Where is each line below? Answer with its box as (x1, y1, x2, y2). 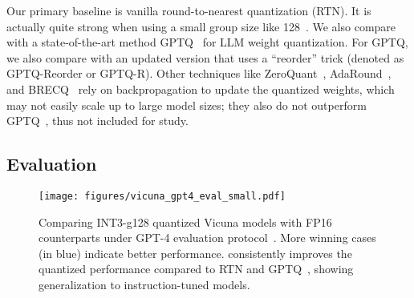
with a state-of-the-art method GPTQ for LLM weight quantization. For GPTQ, (6, 34, 408, 50)
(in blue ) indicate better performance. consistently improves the (39, 244, 352, 261)
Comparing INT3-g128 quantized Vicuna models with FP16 (39, 213, 332, 230)
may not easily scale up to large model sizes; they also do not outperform (6, 96, 367, 113)
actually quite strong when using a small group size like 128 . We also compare (6, 18, 396, 34)
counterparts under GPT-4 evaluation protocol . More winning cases (39, 229, 376, 246)
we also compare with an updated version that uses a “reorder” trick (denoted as (6, 49, 404, 66)
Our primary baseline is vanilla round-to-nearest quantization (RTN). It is (6, 2, 371, 18)
